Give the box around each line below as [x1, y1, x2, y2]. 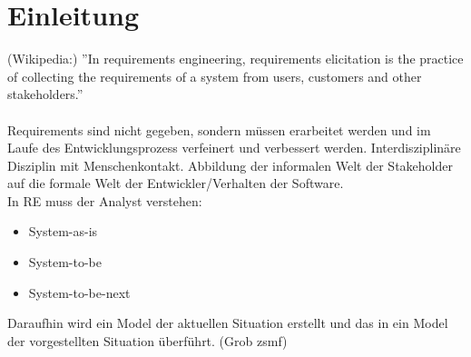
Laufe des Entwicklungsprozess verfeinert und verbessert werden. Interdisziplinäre [7, 138, 461, 157]
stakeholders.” [7, 84, 83, 104]
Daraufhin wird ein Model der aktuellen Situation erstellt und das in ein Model [7, 313, 448, 332]
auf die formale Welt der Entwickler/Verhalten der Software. [7, 174, 344, 193]
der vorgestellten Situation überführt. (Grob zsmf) [7, 331, 288, 350]
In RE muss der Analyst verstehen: [7, 191, 202, 210]
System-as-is [28, 222, 98, 241]
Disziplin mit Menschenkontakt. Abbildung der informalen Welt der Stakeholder [7, 155, 453, 174]
